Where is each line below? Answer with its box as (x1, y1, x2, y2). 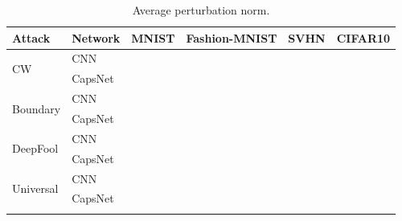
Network (72, 29, 121, 46)
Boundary (12, 100, 61, 117)
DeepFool (12, 140, 59, 157)
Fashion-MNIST (186, 29, 277, 46)
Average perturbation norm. (132, 2, 270, 18)
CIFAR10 (336, 29, 391, 46)
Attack (12, 29, 51, 46)
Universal (12, 179, 59, 196)
